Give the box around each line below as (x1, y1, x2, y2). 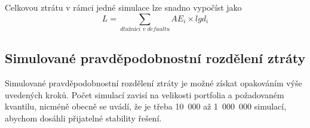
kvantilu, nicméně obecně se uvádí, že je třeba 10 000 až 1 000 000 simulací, (5, 100, 287, 113)
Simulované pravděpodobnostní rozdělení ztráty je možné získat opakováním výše (5, 77, 302, 89)
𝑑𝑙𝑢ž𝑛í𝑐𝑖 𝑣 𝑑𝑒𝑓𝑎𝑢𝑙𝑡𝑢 (120, 26, 170, 32)
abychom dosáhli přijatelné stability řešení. (5, 111, 162, 124)
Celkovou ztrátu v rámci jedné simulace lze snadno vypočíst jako (5, 1, 242, 13)
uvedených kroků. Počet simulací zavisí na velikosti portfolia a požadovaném (5, 88, 284, 101)
